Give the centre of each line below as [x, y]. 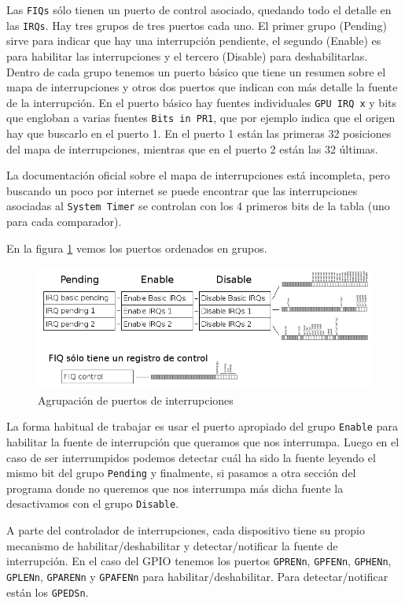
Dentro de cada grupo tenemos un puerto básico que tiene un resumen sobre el [196, 71]
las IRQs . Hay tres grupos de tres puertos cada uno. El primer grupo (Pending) [197, 25]
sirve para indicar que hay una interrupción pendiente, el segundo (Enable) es [194, 41]
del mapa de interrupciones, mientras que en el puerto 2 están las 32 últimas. [192, 148]
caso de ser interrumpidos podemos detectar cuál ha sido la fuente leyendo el [191, 457]
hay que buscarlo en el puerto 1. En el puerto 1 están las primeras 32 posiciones [199, 133]
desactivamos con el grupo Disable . [93, 503]
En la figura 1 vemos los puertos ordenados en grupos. [137, 248]
